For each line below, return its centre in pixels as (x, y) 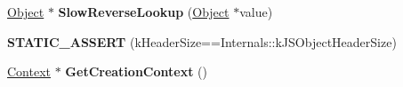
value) (256, 12)
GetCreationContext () (136, 71)
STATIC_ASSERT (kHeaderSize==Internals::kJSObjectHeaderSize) (202, 41)
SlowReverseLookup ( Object (144, 12)
